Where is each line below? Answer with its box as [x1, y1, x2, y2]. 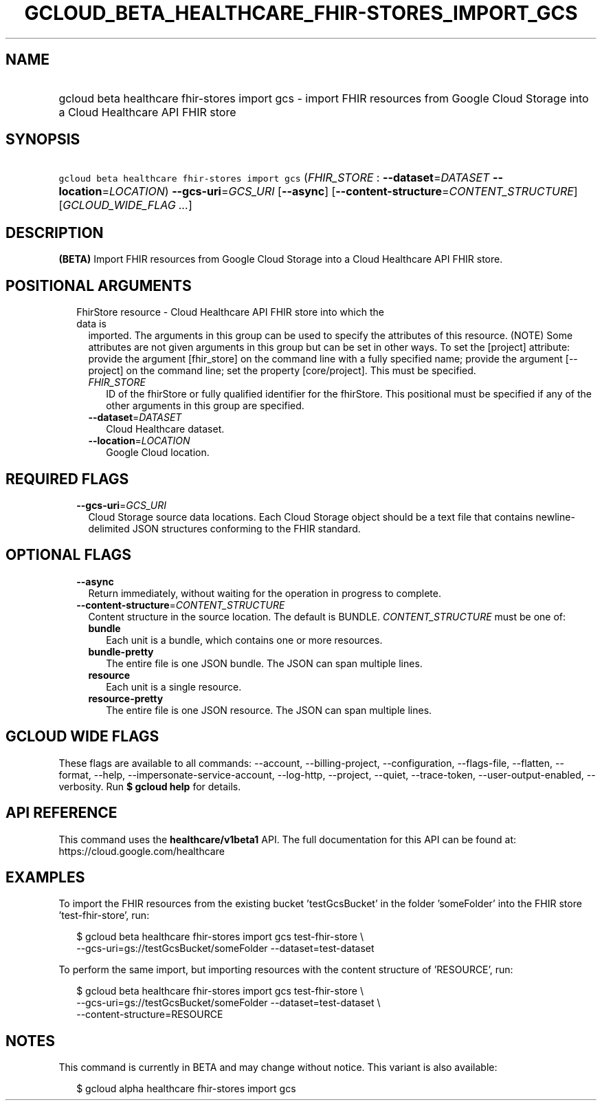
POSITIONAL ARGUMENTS [5, 276, 192, 294]
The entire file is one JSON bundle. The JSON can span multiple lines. [106, 657, 423, 669]
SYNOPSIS [5, 131, 80, 149]
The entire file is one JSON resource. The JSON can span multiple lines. [106, 704, 432, 716]
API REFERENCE [5, 804, 118, 822]
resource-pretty [88, 692, 164, 704]
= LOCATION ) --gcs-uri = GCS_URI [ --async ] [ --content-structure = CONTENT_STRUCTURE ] [102, 184, 578, 199]
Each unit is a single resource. [106, 680, 242, 693]
